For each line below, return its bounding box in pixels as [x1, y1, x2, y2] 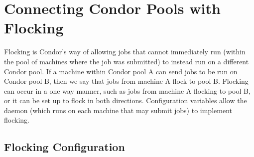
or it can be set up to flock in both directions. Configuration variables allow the [4, 95, 247, 106]
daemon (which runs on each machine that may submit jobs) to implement [4, 105, 232, 115]
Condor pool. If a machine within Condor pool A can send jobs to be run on [4, 66, 238, 76]
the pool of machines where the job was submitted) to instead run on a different [4, 56, 249, 66]
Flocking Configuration [4, 139, 125, 155]
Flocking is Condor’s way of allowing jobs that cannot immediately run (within [4, 46, 246, 57]
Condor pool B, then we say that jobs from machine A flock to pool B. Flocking [4, 76, 249, 86]
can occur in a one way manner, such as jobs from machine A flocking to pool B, [4, 85, 251, 96]
